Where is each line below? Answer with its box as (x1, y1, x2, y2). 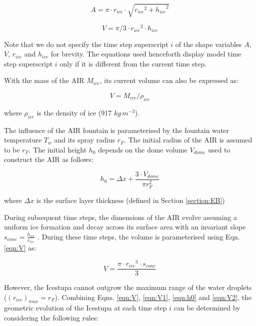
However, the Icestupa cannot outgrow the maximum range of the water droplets (4, 282, 252, 292)
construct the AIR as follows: (4, 154, 93, 164)
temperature (4, 134, 42, 145)
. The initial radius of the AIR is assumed (124, 134, 252, 145)
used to (208, 144, 230, 154)
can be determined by (173, 302, 240, 313)
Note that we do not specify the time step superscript (4, 38, 168, 49)
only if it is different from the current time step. (59, 58, 206, 68)
